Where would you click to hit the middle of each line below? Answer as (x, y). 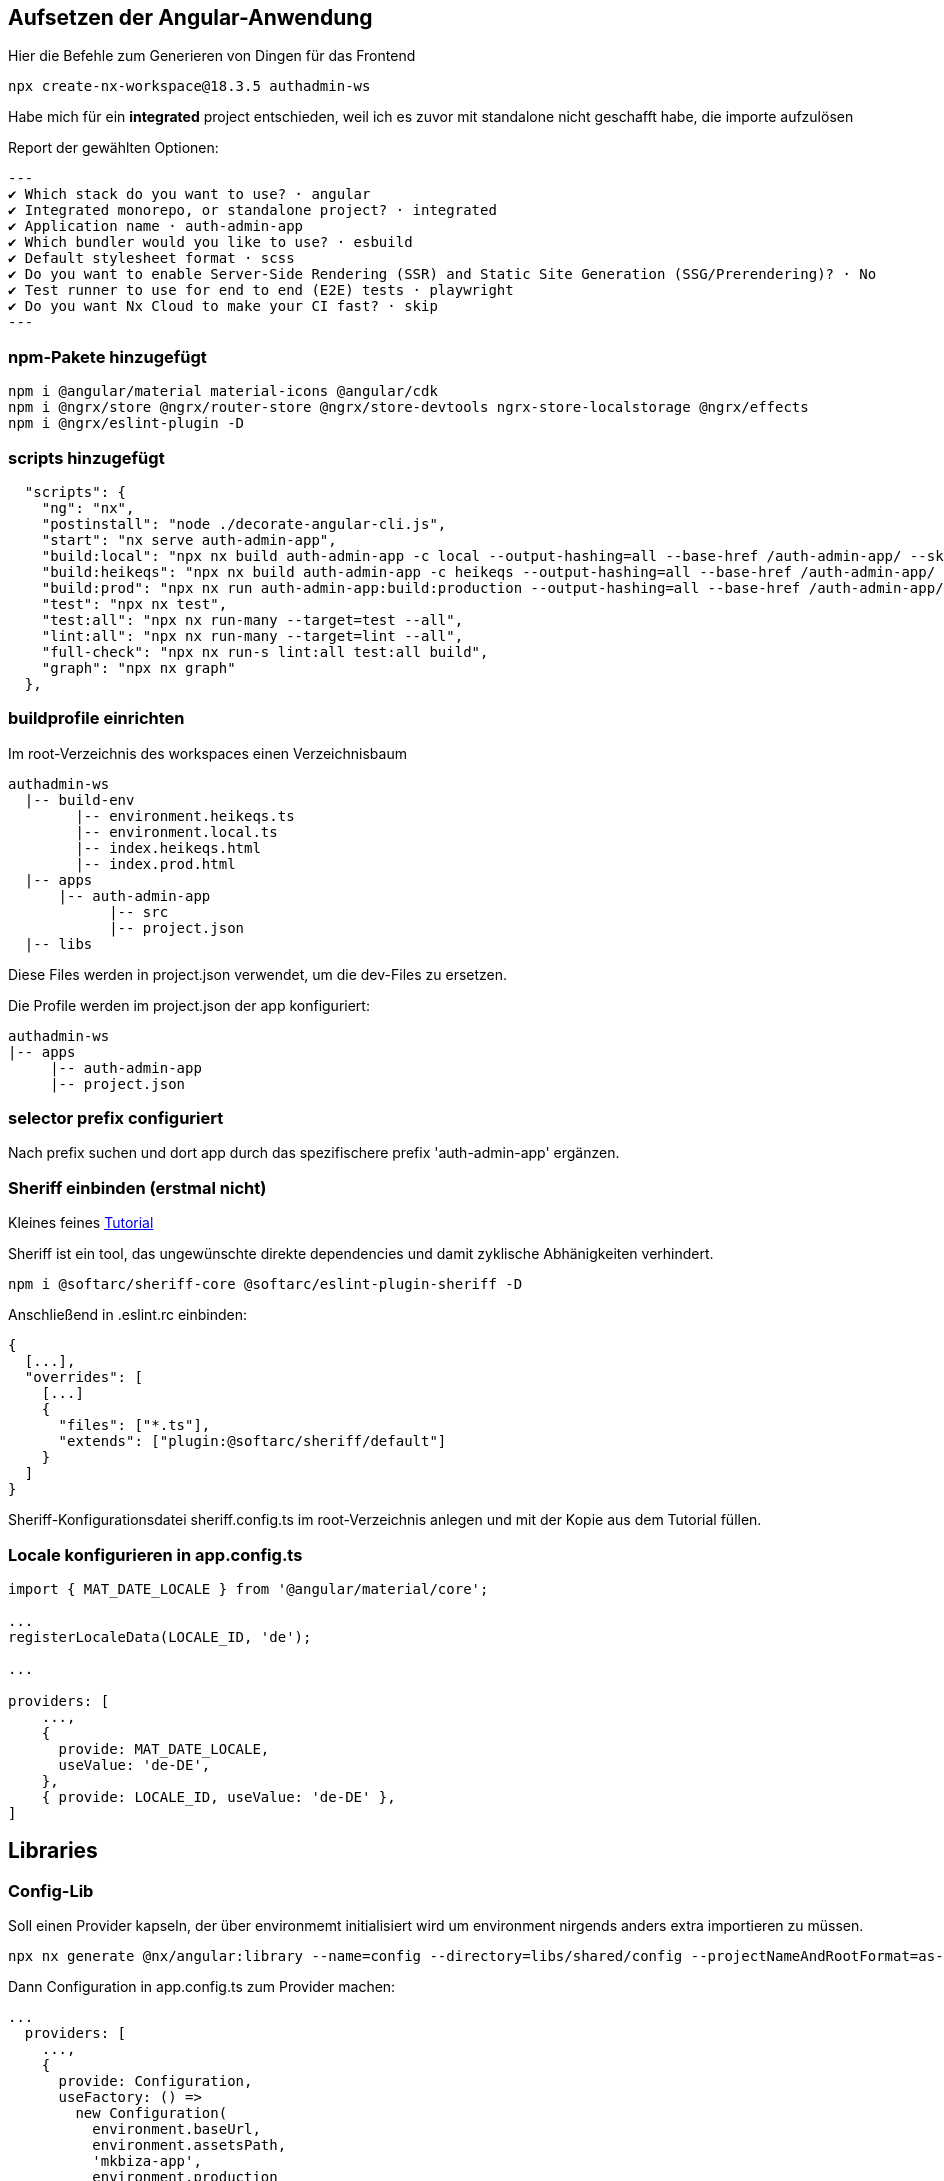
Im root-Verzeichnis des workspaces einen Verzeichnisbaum (207, 753)
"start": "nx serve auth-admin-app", (189, 539)
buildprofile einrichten (96, 718)
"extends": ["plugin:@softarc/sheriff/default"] (252, 1441)
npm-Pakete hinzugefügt (107, 356)
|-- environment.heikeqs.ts (185, 815)
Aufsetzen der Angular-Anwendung (190, 17)
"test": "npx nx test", (134, 603)
